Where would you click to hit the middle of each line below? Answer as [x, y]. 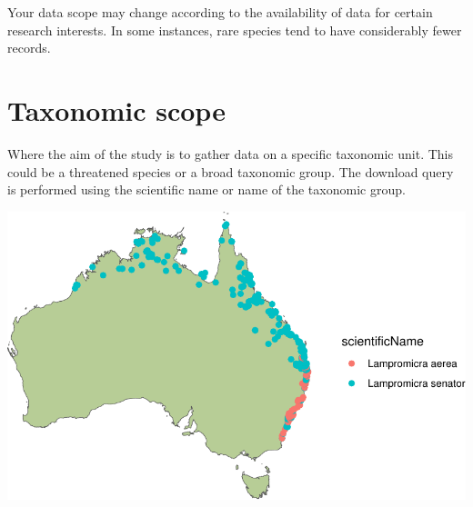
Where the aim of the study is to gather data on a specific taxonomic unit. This [230, 153]
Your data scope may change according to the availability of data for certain [220, 12]
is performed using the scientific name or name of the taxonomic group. [206, 189]
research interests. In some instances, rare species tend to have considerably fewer [235, 30]
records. [29, 48]
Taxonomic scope [116, 109]
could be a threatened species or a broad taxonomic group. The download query [231, 171]
